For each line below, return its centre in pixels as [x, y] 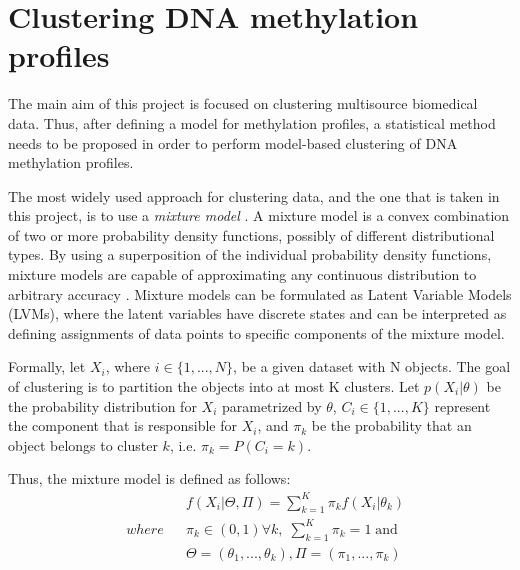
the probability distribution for [102, 405]
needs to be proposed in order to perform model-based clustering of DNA [233, 142]
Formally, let [47, 366]
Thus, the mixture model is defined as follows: [149, 478]
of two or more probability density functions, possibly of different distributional [251, 234]
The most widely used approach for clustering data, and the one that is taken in [254, 195]
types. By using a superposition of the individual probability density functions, [250, 254]
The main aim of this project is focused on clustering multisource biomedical [243, 103]
